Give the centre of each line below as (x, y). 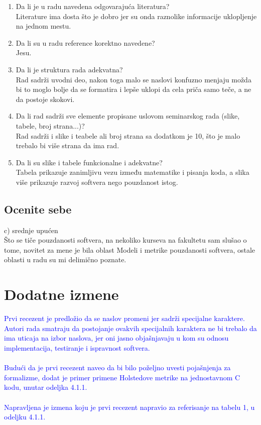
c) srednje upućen (31, 230)
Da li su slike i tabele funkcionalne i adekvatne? (89, 162)
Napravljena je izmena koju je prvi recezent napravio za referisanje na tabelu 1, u (129, 407)
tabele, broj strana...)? (50, 125)
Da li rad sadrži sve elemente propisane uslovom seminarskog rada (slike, (128, 116)
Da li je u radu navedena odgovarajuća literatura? (93, 6)
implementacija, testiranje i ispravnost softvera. (77, 347)
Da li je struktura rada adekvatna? (69, 69)
